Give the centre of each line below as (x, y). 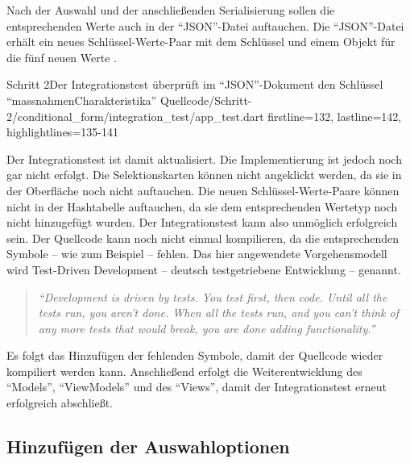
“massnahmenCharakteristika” (82, 100)
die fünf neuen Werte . (62, 57)
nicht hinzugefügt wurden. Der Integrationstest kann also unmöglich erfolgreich (202, 222)
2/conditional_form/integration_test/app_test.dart (135, 116)
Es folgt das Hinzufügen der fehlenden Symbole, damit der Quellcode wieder (195, 355)
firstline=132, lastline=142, (335, 116)
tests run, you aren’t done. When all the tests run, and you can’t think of (218, 313)
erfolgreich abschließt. (60, 403)
